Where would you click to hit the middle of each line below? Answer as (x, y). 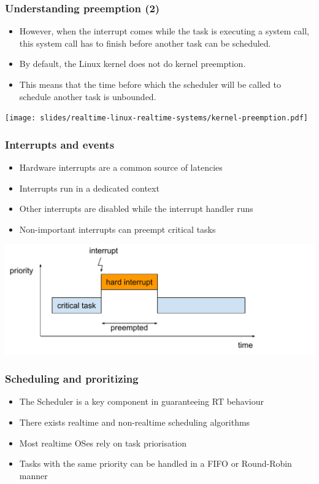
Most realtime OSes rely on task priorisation (103, 443)
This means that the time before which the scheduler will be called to (150, 84)
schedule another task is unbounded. (88, 96)
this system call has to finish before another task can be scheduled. (145, 43)
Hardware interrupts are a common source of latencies (121, 167)
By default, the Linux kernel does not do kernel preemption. (133, 64)
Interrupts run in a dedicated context (89, 188)
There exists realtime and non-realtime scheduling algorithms (135, 422)
